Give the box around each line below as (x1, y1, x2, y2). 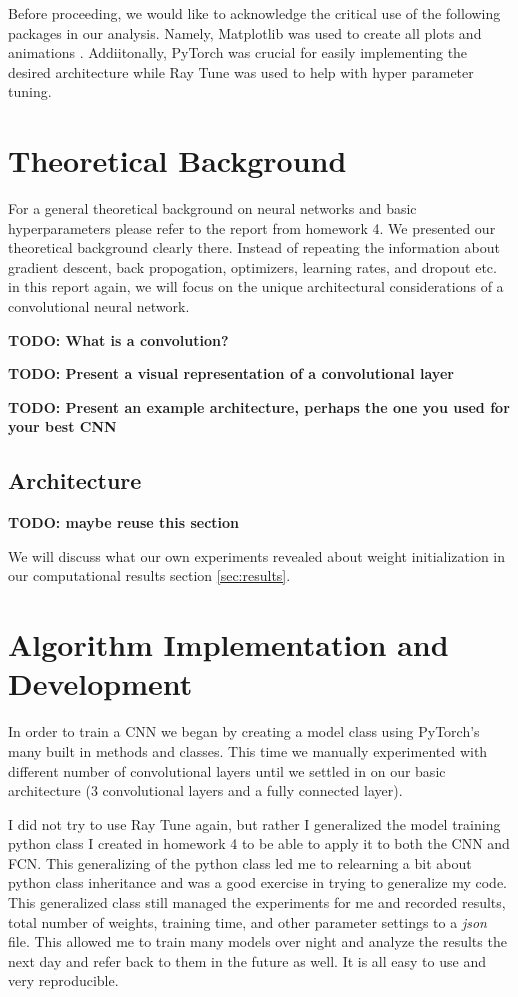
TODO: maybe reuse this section (8, 512, 240, 533)
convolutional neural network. (8, 296, 190, 317)
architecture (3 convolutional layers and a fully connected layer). (8, 780, 403, 801)
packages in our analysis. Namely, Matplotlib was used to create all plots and (8, 22, 482, 43)
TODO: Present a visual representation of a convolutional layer (8, 363, 454, 384)
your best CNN (8, 416, 117, 437)
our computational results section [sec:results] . (8, 565, 291, 586)
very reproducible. (8, 970, 119, 991)
